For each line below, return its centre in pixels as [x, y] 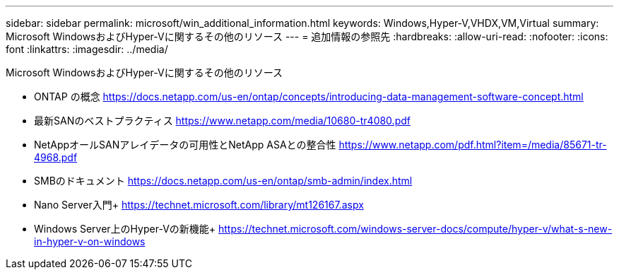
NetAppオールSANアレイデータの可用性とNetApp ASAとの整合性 [185, 145]
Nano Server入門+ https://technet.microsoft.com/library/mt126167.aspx [199, 205]
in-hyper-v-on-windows [90, 241]
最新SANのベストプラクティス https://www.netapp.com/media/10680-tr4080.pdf [222, 121]
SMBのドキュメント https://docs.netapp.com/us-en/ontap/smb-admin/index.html [223, 181]
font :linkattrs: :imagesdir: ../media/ [87, 49]
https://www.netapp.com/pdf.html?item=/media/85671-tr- [473, 145]
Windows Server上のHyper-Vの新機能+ [125, 229]
